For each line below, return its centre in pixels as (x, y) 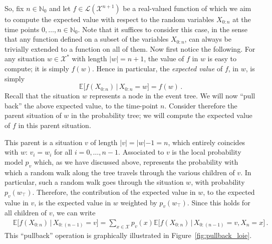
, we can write (74, 213)
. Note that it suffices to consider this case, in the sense (163, 29)
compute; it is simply (37, 68)
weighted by (139, 202)
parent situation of (33, 115)
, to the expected (229, 192)
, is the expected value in (73, 202)
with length (89, 58)
